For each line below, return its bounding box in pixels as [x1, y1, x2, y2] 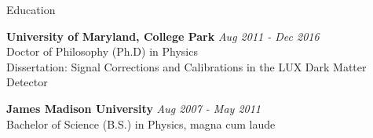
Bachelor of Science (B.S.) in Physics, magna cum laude [6, 115, 276, 132]
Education [6, 2, 56, 17]
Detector [6, 74, 48, 90]
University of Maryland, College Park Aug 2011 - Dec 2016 [6, 27, 320, 44]
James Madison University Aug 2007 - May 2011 [6, 100, 261, 116]
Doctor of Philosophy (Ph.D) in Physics [6, 43, 198, 60]
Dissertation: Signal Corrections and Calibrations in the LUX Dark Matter [6, 58, 367, 74]
